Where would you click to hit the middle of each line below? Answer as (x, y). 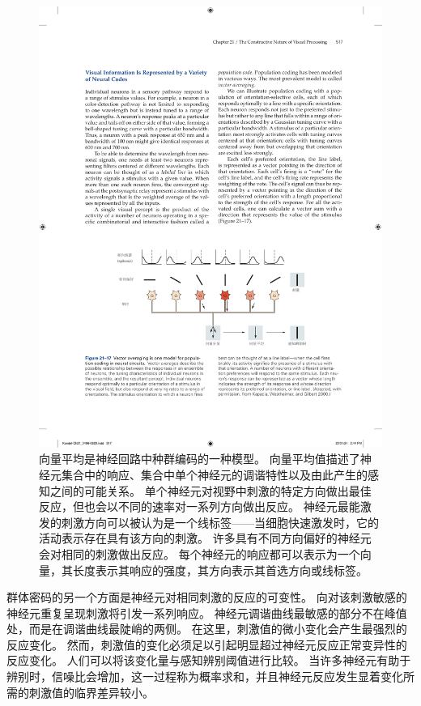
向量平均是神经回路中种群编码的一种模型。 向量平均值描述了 (200, 459)
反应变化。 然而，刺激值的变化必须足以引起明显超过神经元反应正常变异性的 (207, 644)
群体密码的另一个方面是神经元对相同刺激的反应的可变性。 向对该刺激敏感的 (207, 597)
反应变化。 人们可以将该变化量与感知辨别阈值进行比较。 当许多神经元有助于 (209, 660)
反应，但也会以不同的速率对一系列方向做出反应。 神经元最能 (200, 506)
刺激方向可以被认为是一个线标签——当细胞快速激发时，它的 (220, 522)
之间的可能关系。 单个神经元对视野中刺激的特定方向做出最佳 (210, 490)
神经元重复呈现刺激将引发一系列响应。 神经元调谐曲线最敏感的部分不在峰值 (207, 612)
